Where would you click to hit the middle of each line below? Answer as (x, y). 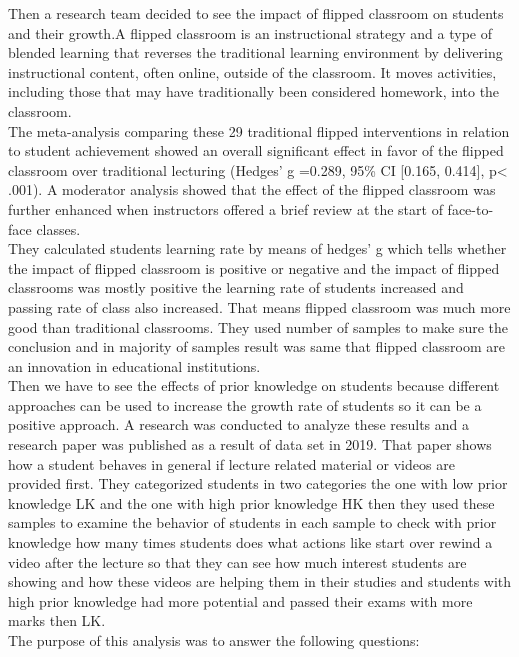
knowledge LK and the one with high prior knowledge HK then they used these (251, 502)
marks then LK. (57, 620)
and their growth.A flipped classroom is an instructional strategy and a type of (250, 32)
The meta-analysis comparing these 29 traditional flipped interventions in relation (259, 130)
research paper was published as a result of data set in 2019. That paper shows (250, 444)
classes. (58, 228)
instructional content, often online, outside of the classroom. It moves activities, (252, 71)
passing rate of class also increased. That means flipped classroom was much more (259, 306)
